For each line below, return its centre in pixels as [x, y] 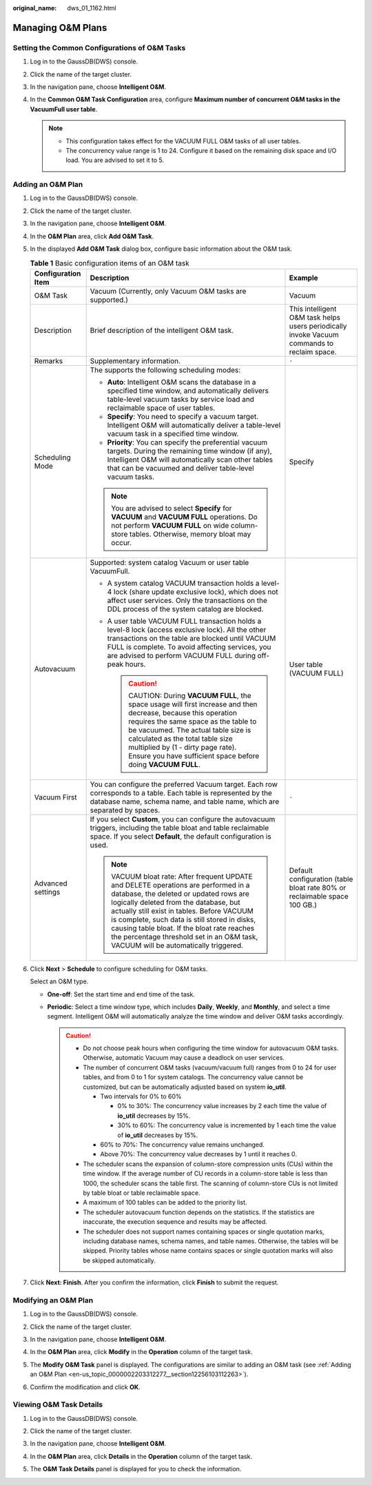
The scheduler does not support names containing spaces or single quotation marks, [204, 1231]
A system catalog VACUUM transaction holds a [183, 583]
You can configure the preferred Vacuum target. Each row [184, 784]
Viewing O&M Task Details [58, 1404]
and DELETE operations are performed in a [180, 885]
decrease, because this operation [183, 713]
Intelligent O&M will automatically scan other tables [190, 460]
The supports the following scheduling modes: [165, 370]
